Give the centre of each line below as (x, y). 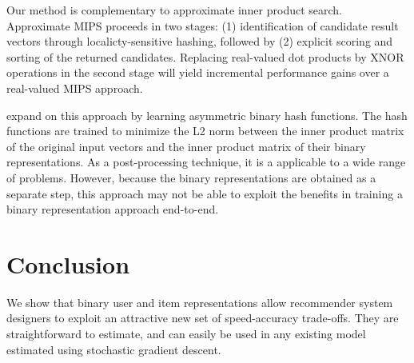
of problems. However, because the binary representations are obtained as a (191, 177)
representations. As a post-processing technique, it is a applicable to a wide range (206, 162)
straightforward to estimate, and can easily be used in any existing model (186, 334)
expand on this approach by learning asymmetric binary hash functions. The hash (207, 115)
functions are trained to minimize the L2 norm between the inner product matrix (205, 131)
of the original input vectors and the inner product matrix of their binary (186, 146)
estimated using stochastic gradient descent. (114, 349)
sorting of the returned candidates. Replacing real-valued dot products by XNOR (205, 56)
